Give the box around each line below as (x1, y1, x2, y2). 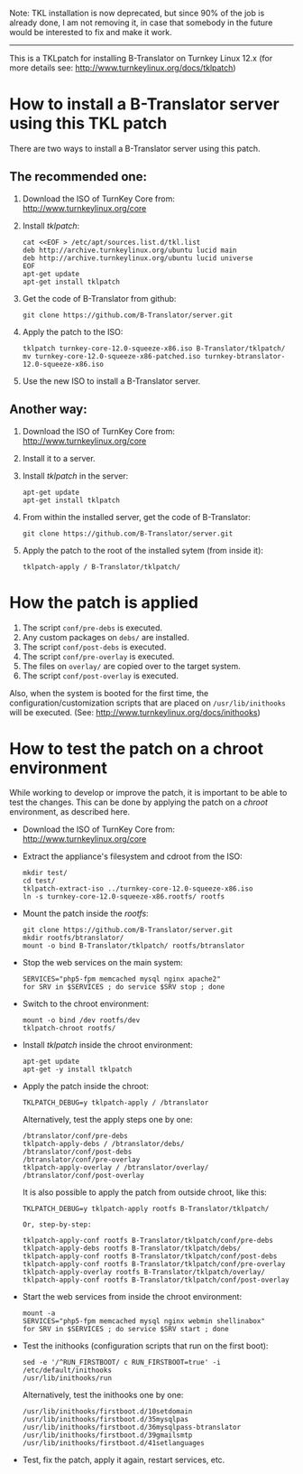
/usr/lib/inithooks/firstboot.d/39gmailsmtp (22, 1431, 193, 1440)
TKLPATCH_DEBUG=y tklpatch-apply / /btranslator (22, 1098, 209, 1107)
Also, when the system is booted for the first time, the (9, 687, 209, 698)
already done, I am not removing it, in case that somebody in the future (9, 17, 273, 28)
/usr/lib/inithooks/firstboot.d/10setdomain (22, 1407, 193, 1416)
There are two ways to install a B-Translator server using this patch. (9, 143, 261, 154)
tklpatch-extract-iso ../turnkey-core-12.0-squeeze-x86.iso (22, 884, 253, 893)
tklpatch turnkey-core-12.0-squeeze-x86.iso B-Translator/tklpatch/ (22, 343, 286, 353)
